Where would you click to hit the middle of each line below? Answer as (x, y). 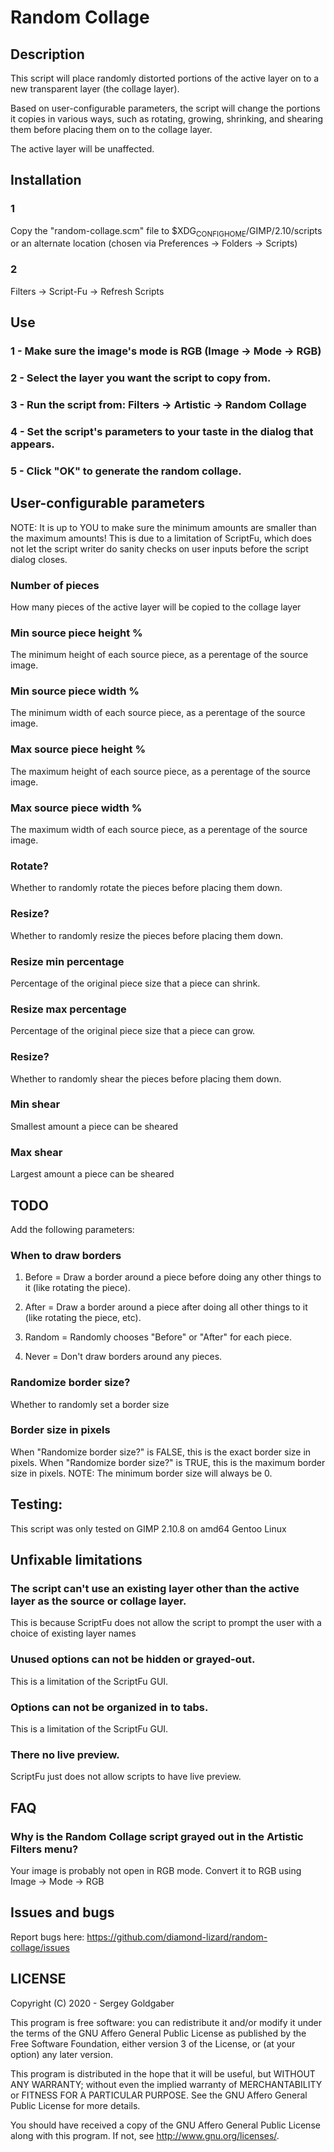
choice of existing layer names (73, 1633)
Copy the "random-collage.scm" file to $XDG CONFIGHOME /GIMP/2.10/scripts (166, 231)
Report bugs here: (47, 1937)
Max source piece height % (78, 749)
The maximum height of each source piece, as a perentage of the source (160, 771)
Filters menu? (44, 1849)
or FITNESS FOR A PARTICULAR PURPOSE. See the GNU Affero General (159, 2095)
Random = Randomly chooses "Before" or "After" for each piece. (158, 1337)
